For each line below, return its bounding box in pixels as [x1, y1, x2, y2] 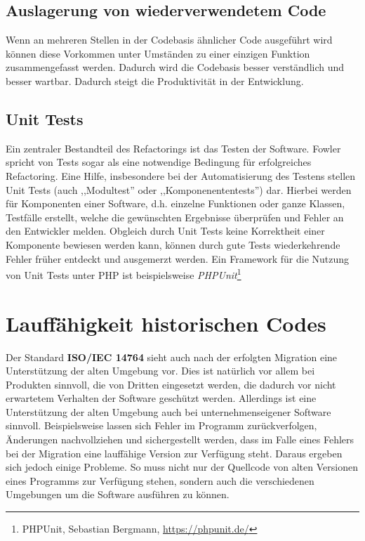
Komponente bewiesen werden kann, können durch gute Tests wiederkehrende [6, 237, 340, 252]
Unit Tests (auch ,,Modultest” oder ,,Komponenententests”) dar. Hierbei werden [6, 182, 352, 197]
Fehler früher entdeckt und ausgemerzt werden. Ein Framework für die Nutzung [6, 251, 350, 266]
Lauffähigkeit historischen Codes [6, 308, 326, 337]
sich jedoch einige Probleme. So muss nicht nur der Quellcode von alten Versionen [6, 459, 358, 474]
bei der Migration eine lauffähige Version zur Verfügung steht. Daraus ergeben [6, 445, 343, 460]
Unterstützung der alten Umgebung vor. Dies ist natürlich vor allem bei [6, 363, 315, 378]
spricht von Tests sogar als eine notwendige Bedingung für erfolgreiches [6, 155, 312, 169]
